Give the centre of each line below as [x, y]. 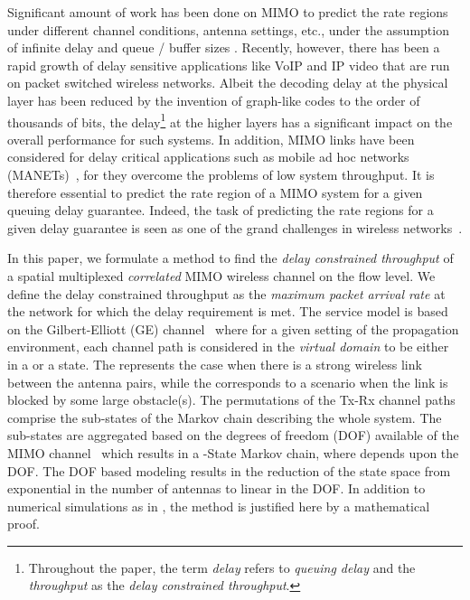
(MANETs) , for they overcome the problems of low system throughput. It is [221, 174]
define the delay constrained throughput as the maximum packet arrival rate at [226, 293]
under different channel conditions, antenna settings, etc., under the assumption [228, 29]
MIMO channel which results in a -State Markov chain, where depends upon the [233, 452]
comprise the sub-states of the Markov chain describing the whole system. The [225, 417]
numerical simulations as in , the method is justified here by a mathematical [219, 506]
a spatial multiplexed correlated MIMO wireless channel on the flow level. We [221, 275]
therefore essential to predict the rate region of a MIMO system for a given [215, 192]
